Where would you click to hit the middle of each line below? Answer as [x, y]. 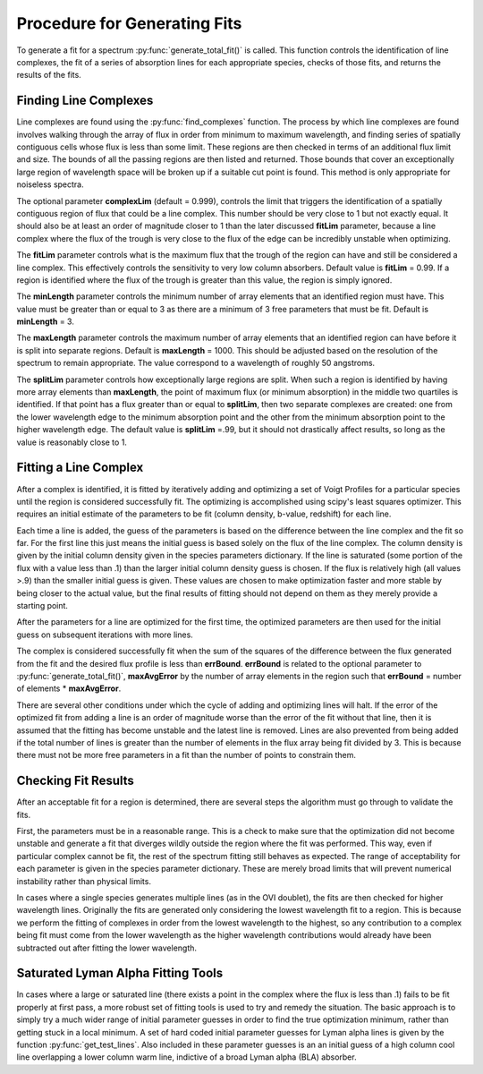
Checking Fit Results [75, 781]
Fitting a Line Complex [80, 468]
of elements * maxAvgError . [69, 688]
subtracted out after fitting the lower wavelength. [106, 948]
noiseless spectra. [50, 184]
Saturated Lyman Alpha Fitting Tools [120, 973]
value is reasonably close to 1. [72, 442]
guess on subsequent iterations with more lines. [105, 635]
